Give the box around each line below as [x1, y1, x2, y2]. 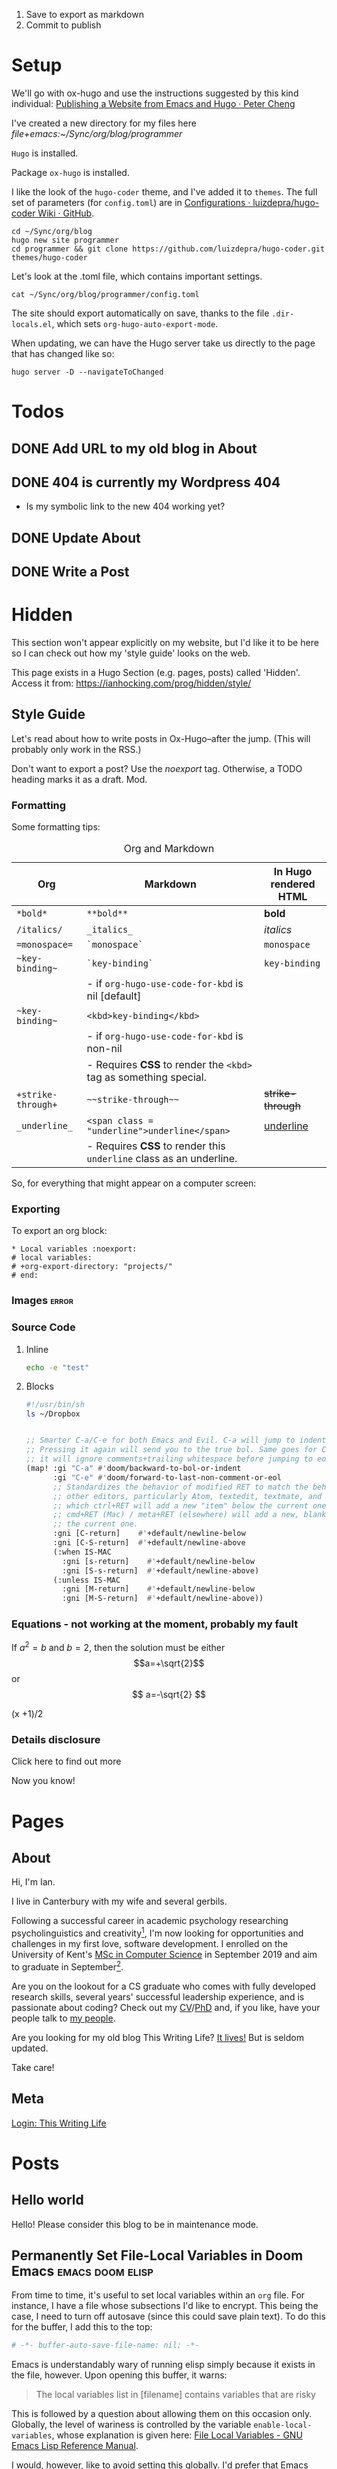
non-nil [86, 1042, 123, 1056]
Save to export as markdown [25, 9, 144, 20]
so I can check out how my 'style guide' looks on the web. [11, 647, 251, 659]
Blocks [25, 1380, 54, 1392]
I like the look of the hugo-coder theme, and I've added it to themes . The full [11, 185, 318, 198]
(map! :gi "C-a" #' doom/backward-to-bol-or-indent [25, 1464, 242, 1474]
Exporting [11, 1202, 61, 1216]
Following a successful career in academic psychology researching [11, 1915, 289, 1927]
